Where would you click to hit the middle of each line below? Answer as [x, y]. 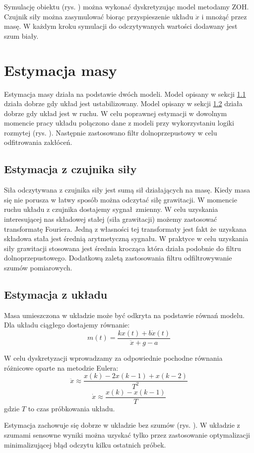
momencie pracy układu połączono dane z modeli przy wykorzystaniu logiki [119, 123]
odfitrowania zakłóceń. [38, 142]
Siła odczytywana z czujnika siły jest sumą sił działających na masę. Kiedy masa [127, 190]
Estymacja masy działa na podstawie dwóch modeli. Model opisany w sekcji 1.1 [125, 94]
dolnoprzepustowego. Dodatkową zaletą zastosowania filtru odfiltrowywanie [118, 258]
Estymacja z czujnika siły [70, 169]
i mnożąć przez [224, 16]
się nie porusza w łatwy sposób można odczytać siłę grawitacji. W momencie [121, 199]
